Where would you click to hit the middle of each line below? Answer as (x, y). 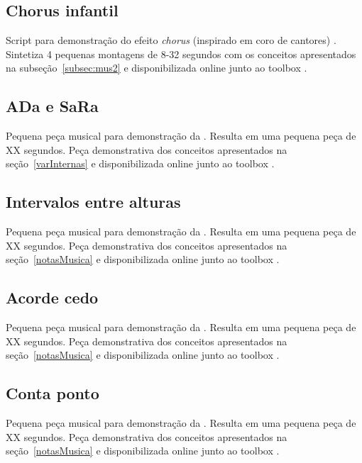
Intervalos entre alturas (93, 202)
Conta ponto (53, 393)
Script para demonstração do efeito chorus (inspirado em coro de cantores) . (171, 40)
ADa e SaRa (52, 106)
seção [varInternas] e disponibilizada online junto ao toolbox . (140, 163)
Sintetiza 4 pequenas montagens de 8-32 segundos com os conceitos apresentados (181, 54)
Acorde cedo (52, 297)
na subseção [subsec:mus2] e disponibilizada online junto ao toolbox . (157, 68)
